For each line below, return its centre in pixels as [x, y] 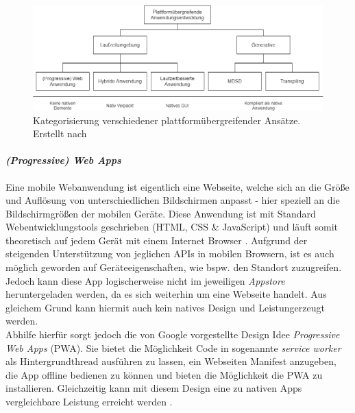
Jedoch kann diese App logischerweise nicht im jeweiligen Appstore [145, 280]
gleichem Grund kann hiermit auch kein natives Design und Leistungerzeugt [165, 307]
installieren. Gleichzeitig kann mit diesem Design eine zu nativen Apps [154, 388]
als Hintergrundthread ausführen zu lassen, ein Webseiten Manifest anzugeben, [171, 361]
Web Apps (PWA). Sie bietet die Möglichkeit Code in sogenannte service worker [173, 347]
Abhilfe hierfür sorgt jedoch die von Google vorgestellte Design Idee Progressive [173, 334]
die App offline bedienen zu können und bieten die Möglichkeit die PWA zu [164, 374]
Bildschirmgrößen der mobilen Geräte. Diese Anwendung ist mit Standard [161, 213]
